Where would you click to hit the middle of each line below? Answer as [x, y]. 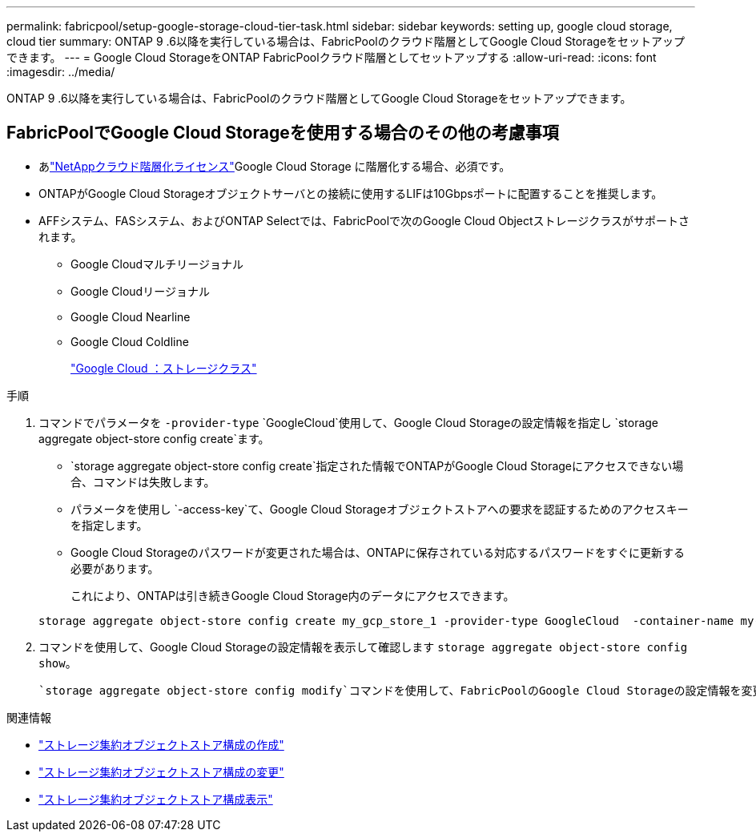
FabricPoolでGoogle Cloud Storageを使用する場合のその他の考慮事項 [283, 133]
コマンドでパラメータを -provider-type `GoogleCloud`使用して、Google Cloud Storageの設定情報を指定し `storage [349, 422]
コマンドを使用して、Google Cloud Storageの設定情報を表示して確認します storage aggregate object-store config [363, 647]
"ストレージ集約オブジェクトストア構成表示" [156, 799]
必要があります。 [115, 568]
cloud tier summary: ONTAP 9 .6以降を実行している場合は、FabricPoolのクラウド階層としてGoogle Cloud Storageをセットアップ [346, 41]
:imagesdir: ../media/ [61, 72]
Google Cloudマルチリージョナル [157, 264]
